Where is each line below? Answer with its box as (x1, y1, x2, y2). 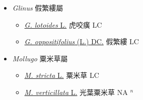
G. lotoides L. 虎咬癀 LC (24, 19, 102, 30)
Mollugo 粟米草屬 (12, 53, 68, 63)
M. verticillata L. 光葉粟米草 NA (24, 86, 128, 97)
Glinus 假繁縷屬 (12, 3, 63, 13)
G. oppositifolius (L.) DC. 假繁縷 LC (24, 36, 139, 47)
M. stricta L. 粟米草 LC (24, 70, 99, 80)
